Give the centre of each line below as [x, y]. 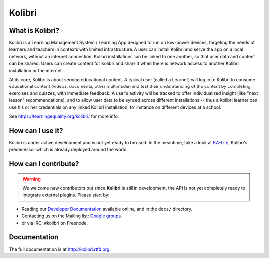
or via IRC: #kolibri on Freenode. [55, 223]
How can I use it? [36, 130]
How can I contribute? [44, 164]
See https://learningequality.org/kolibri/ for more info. [64, 116]
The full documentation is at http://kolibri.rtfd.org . [60, 249]
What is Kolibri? [34, 31]
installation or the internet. [36, 70]
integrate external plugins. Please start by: [66, 195]
